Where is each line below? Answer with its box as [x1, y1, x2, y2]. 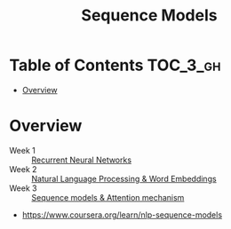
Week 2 [9, 163, 37, 174]
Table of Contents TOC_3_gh [9, 55, 221, 75]
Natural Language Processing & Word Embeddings [31, 173, 217, 184]
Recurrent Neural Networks [31, 154, 131, 165]
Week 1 [9, 145, 36, 155]
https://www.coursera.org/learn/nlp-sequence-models [21, 209, 223, 220]
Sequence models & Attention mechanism [31, 192, 185, 202]
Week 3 [9, 183, 37, 193]
